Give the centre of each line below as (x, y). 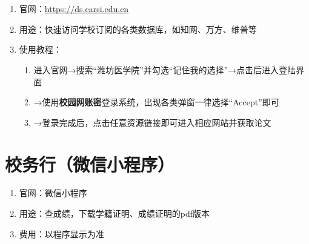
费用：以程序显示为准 (61, 233)
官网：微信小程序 (53, 193)
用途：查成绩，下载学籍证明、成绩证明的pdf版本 (115, 213)
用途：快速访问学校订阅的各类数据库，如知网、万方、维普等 (138, 29)
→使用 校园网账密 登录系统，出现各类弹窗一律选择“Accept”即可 (156, 102)
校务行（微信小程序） (90, 164)
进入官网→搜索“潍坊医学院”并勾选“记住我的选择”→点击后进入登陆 (165, 69)
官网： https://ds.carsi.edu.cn (74, 9)
